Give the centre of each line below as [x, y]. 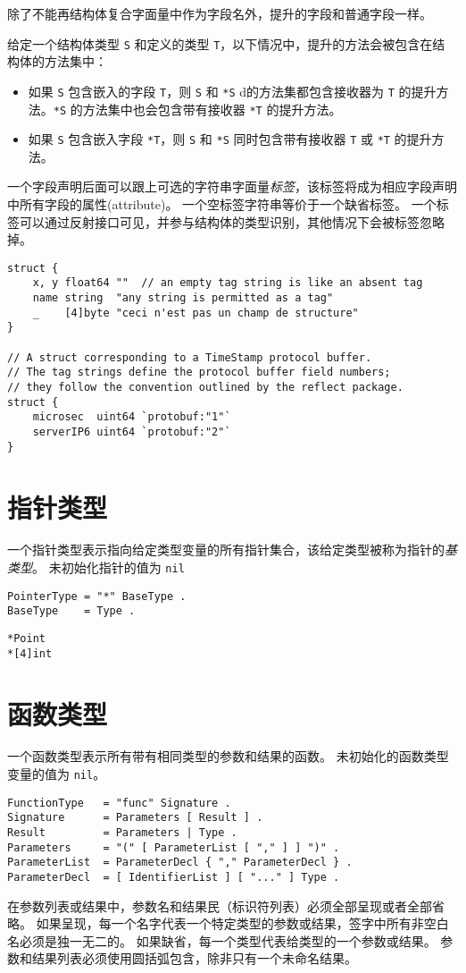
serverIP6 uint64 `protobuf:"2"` [132, 432]
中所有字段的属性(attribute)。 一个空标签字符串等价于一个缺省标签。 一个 [222, 204]
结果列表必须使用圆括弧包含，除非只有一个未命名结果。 [194, 958]
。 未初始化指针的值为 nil [108, 567]
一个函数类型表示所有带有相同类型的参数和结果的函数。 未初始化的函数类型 [228, 756]
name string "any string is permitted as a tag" [183, 298]
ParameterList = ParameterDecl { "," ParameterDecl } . [180, 863]
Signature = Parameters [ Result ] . [135, 818]
